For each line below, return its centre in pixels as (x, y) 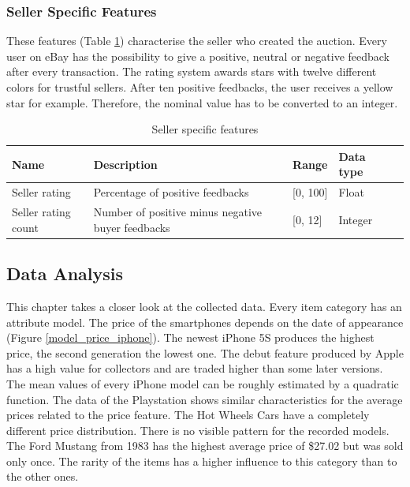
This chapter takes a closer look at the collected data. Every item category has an (204, 306)
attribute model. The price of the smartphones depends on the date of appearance (205, 322)
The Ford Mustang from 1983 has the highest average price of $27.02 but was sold (205, 446)
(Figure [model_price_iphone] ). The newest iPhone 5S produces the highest (190, 337)
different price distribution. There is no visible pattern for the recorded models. (198, 430)
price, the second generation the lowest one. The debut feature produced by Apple (205, 352)
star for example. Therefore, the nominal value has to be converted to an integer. (202, 102)
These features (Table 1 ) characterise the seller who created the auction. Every (197, 41)
